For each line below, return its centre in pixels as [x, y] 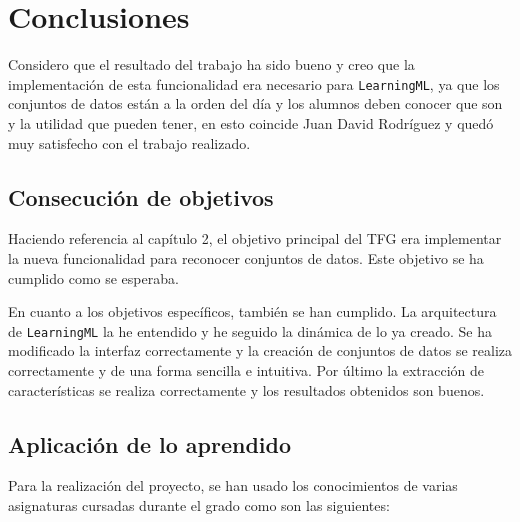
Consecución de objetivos [141, 196]
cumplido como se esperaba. [93, 277]
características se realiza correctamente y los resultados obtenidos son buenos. [246, 389]
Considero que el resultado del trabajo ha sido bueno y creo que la [211, 64]
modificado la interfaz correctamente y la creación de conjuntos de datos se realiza [260, 350]
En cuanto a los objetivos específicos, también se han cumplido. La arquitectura [252, 311]
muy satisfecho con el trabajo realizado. [129, 142]
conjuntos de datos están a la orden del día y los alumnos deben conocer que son [255, 103]
